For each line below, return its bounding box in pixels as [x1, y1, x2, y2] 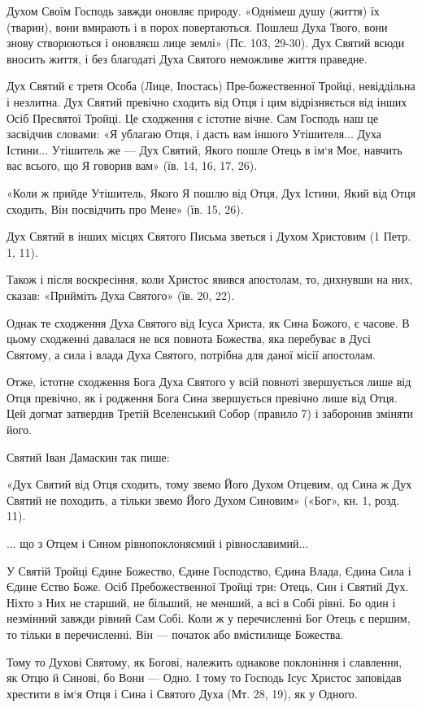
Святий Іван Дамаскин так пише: [7, 448, 170, 465]
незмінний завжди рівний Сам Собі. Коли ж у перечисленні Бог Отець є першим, [7, 610, 411, 627]
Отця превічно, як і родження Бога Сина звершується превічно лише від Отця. [7, 389, 398, 406]
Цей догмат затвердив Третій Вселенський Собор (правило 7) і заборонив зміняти [7, 405, 414, 422]
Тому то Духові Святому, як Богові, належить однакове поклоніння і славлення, [7, 653, 402, 670]
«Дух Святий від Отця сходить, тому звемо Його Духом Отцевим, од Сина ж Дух [7, 476, 412, 493]
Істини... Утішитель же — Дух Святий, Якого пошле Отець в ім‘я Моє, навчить [7, 141, 402, 158]
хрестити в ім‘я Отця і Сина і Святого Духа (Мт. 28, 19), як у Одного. [7, 684, 358, 701]
